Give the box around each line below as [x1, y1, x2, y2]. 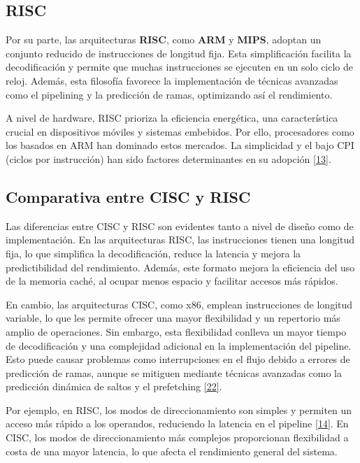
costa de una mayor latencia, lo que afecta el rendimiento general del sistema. [6, 443, 338, 458]
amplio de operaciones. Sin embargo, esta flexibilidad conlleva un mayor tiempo [6, 324, 347, 339]
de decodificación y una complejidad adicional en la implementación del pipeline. [6, 338, 352, 352]
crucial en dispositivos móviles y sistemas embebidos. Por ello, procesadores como [6, 124, 354, 138]
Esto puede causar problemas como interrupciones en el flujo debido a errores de [6, 352, 350, 366]
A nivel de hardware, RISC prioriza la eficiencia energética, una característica [6, 111, 338, 125]
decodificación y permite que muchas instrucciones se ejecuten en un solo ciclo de [6, 59, 354, 74]
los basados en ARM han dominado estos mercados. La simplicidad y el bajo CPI [6, 138, 354, 152]
